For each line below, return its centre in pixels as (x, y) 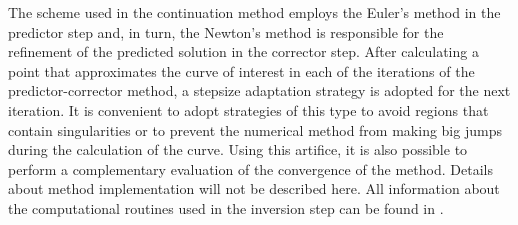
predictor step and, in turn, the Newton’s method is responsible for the (226, 31)
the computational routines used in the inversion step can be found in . (226, 207)
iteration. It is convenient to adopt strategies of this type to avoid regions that (248, 109)
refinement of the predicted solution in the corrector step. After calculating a (243, 51)
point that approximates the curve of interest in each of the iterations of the (241, 70)
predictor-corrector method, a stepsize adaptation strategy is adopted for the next (259, 90)
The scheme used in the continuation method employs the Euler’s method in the (254, 12)
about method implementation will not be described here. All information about (254, 188)
